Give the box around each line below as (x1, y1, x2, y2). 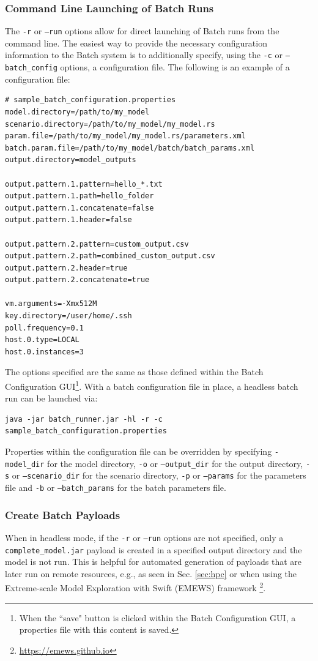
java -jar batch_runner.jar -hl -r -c (5, 414, 163, 424)
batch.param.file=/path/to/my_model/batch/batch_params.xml (5, 143, 255, 152)
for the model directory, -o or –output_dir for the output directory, (47, 457, 303, 469)
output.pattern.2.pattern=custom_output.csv (5, 239, 189, 248)
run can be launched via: (5, 392, 98, 405)
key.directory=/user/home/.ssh (5, 312, 132, 321)
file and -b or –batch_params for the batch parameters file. (5, 481, 226, 494)
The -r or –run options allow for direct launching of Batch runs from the (5, 24, 279, 37)
